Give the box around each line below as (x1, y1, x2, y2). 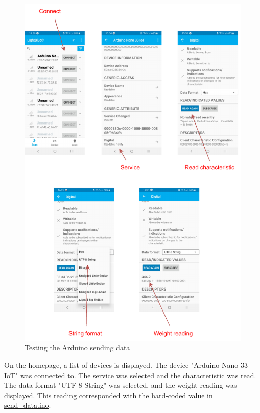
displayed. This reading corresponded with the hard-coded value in (4, 389, 213, 400)
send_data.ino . (4, 400, 51, 410)
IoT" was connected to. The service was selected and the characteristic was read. (4, 369, 256, 380)
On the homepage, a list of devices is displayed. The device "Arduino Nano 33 (4, 360, 248, 370)
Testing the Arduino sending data (25, 342, 130, 353)
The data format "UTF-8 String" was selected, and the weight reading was (4, 380, 237, 390)
